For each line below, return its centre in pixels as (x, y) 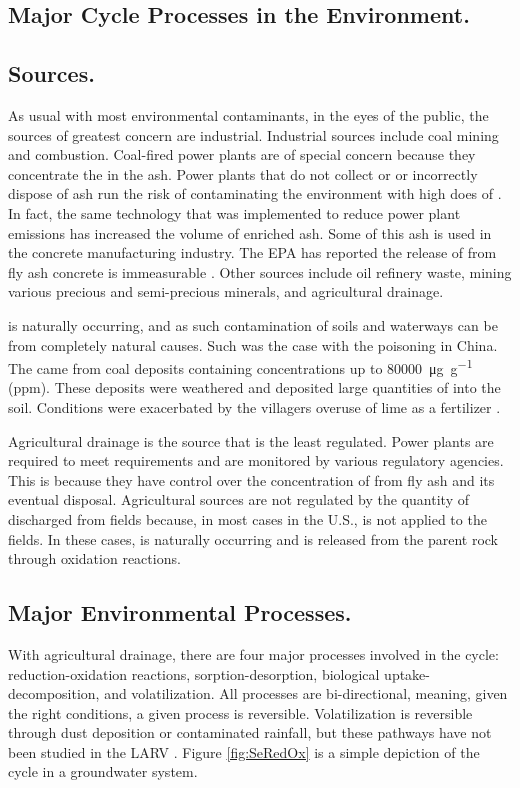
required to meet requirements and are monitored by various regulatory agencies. (256, 460)
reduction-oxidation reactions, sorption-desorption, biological (194, 673)
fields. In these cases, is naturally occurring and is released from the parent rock (253, 538)
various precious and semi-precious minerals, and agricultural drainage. (226, 291)
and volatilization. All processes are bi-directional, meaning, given (306, 693)
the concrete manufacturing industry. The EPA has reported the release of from (252, 252)
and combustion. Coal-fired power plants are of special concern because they (242, 154)
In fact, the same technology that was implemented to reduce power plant (234, 212)
